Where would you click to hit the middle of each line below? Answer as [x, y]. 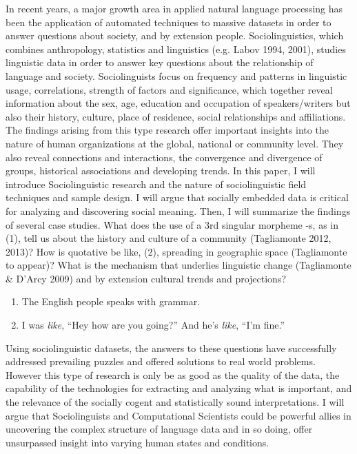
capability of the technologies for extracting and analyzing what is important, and [179, 388]
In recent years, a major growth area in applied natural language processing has [174, 8]
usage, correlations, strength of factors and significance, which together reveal [169, 89]
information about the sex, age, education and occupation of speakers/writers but [178, 103]
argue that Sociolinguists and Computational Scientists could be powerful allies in [178, 415]
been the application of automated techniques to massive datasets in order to [169, 22]
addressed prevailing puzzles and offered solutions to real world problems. [161, 361]
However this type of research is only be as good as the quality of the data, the [173, 374]
